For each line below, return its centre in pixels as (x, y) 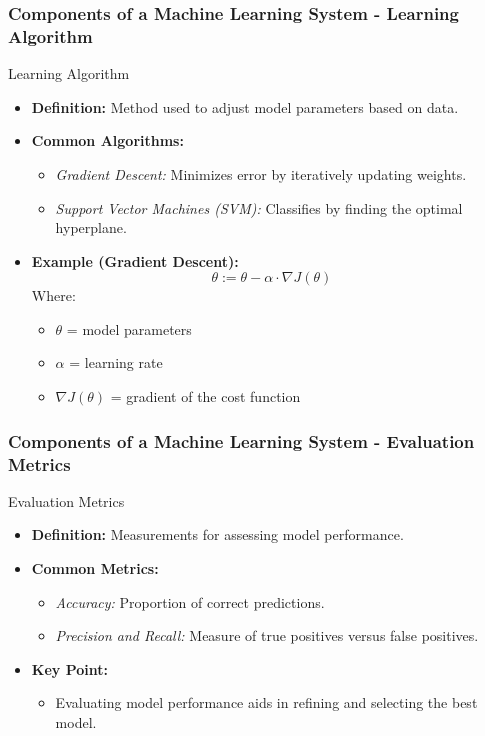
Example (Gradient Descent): (135, 260)
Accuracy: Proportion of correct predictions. (190, 601)
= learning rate (116, 362)
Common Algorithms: (107, 140)
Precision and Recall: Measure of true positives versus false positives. (267, 635)
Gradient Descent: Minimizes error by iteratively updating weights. (261, 173)
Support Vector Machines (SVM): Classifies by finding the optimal (259, 207)
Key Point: (69, 668)
